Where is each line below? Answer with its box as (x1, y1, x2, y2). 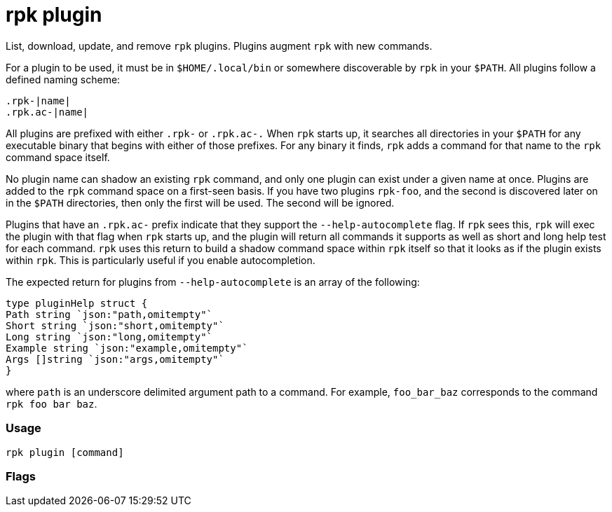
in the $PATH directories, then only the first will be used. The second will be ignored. (6, 196, 395, 209)
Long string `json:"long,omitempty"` (6, 331, 213, 343)
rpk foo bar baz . (6, 397, 97, 410)
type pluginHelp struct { (6, 297, 148, 309)
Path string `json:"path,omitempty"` (6, 308, 213, 320)
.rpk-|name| (6, 95, 71, 106)
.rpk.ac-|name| (6, 106, 89, 118)
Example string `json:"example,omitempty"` (6, 342, 248, 354)
